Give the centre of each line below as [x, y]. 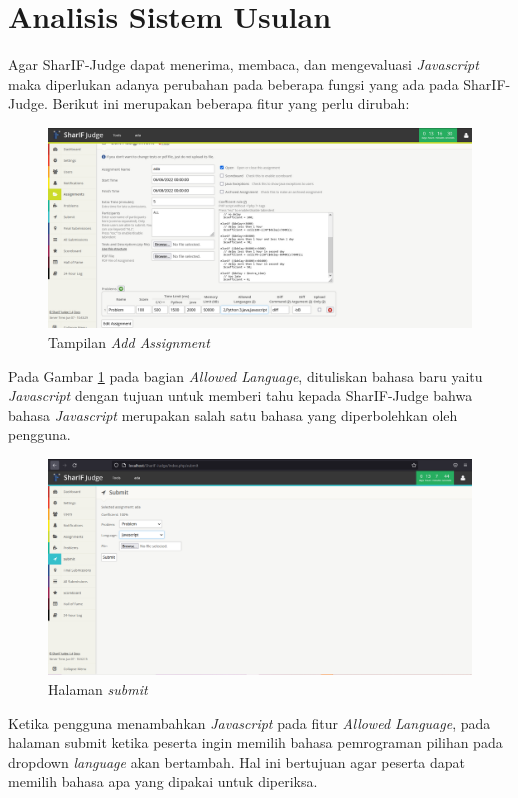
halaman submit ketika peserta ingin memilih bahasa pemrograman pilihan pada [255, 742]
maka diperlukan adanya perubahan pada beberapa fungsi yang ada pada [233, 83]
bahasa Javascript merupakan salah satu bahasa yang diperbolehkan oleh [233, 414]
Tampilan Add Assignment [129, 341]
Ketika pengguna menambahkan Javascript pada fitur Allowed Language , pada [249, 722]
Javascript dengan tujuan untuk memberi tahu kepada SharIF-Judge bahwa [240, 395]
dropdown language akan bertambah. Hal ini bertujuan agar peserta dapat [237, 761]
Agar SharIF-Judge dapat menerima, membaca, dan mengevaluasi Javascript [243, 64]
